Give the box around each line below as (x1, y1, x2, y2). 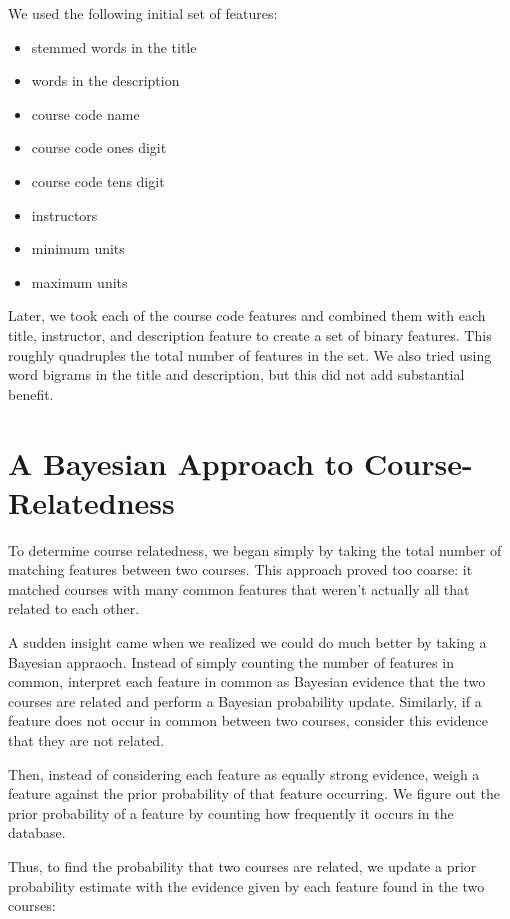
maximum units (31, 271, 128, 292)
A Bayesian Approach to (8, 442, 354, 483)
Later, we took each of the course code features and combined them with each (8, 305, 486, 326)
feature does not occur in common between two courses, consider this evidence (8, 710, 488, 731)
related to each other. (8, 598, 140, 619)
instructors (31, 204, 98, 225)
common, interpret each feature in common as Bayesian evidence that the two (8, 671, 486, 692)
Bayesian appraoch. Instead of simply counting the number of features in (8, 651, 454, 672)
